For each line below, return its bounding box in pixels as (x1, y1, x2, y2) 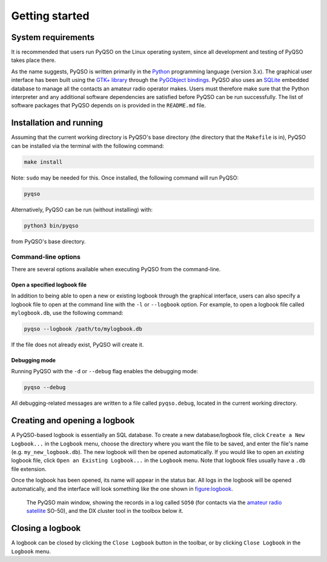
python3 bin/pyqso (24, 222, 79, 229)
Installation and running (11, 118, 103, 128)
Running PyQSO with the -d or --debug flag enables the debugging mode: (11, 368, 199, 375)
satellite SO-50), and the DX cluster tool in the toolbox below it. (26, 507, 184, 515)
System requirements (11, 32, 95, 42)
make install (24, 158, 63, 165)
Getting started (11, 9, 90, 22)
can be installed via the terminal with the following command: (11, 142, 165, 149)
